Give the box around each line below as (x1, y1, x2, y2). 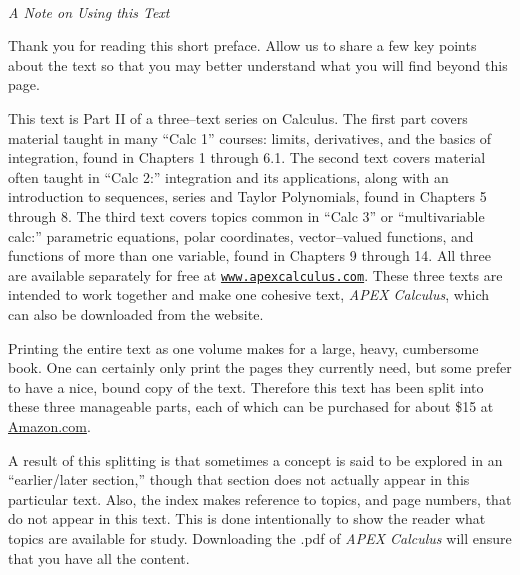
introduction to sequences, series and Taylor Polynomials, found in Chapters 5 (8, 186, 487, 207)
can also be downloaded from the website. (8, 303, 264, 324)
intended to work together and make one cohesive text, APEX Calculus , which (8, 284, 490, 305)
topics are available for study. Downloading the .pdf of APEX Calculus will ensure (8, 527, 512, 548)
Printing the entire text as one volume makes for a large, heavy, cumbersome (8, 337, 479, 358)
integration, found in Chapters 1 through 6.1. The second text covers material (8, 147, 486, 168)
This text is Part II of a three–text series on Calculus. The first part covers (8, 107, 468, 128)
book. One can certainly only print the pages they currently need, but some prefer (8, 357, 512, 378)
